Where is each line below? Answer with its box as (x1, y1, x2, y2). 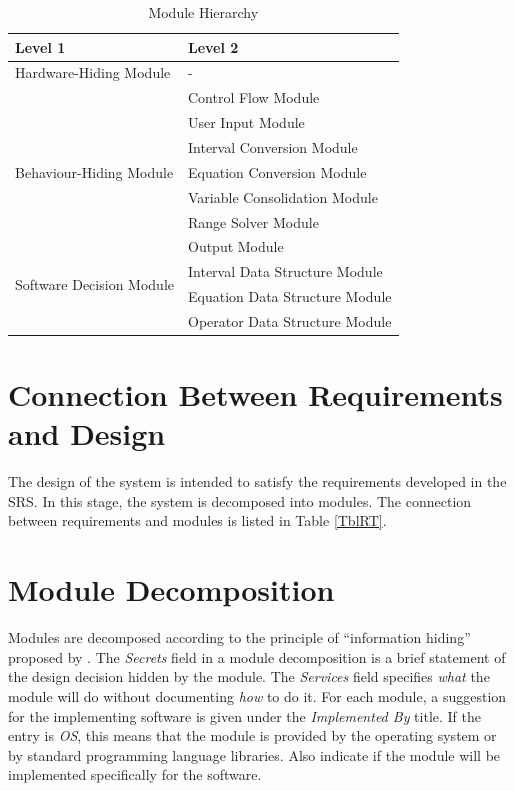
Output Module (187, 236, 284, 257)
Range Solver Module (187, 211, 319, 232)
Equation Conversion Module (187, 161, 367, 182)
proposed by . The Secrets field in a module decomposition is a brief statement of (8, 646, 506, 667)
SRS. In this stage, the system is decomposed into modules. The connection (8, 490, 472, 511)
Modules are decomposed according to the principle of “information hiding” (8, 627, 471, 648)
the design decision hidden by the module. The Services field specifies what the (8, 666, 490, 687)
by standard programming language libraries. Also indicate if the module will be (8, 744, 501, 765)
